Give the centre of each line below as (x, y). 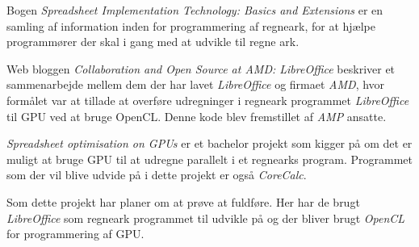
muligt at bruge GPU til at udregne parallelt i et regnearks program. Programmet (209, 159)
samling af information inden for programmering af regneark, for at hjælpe (191, 25)
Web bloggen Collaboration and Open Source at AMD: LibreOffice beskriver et (201, 68)
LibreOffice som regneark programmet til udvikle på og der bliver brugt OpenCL (206, 218)
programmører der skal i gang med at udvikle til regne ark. (153, 42)
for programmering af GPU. (75, 234)
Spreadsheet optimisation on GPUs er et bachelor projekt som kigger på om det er (209, 143)
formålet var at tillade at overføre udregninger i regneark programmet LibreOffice (208, 100)
